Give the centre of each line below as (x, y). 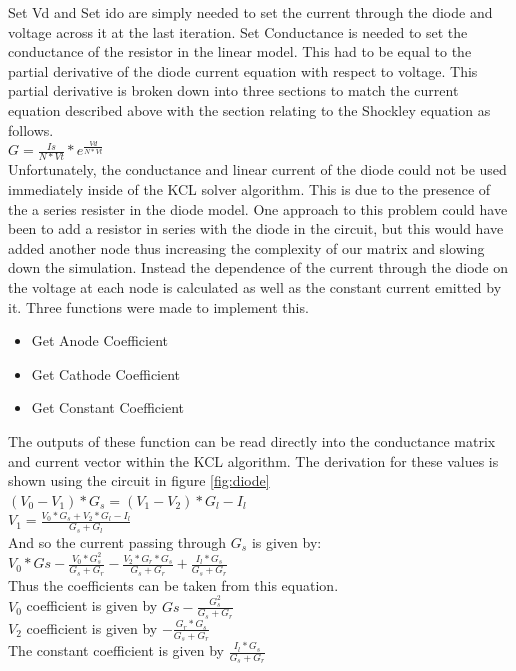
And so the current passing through (117, 541)
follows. (31, 129)
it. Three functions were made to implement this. (158, 306)
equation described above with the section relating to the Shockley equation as (249, 109)
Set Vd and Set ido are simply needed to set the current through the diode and (250, 12)
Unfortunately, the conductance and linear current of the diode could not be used (257, 169)
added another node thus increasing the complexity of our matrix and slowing (246, 247)
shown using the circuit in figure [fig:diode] (139, 480)
